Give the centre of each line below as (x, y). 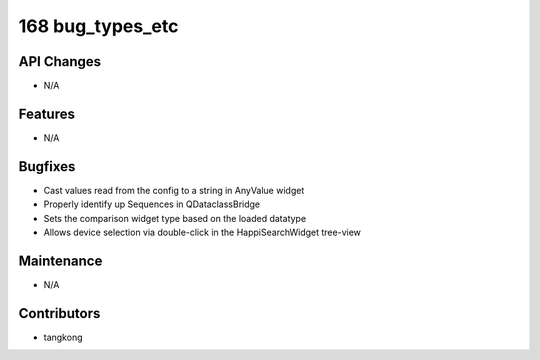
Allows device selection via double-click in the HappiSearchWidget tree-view (202, 232)
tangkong (63, 337)
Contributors (59, 313)
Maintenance (60, 260)
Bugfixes (47, 166)
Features (46, 113)
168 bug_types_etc (98, 26)
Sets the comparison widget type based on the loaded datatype (175, 218)
